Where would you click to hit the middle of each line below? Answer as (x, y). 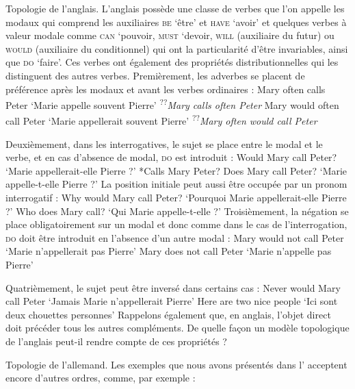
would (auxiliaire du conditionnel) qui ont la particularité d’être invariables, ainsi (177, 48)
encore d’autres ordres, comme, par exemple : (101, 378)
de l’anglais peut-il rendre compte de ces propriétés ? (116, 341)
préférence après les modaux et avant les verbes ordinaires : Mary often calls (166, 89)
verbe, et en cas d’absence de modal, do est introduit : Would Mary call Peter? (171, 157)
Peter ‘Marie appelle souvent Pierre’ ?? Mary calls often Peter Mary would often (172, 104)
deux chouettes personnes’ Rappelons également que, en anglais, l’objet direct (168, 314)
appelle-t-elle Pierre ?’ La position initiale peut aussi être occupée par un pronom (176, 184)
